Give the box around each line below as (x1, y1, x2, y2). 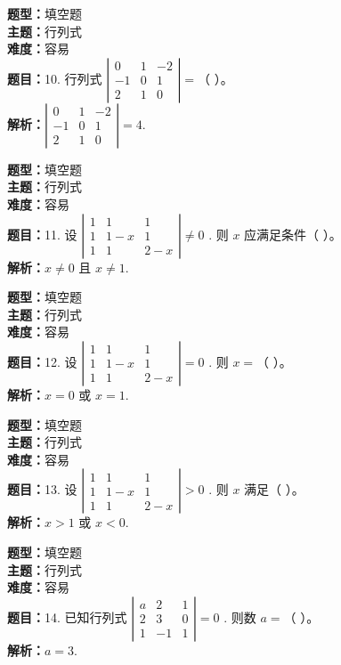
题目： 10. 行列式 (7, 69, 102, 87)
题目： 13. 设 (7, 480, 77, 499)
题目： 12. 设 (7, 352, 77, 370)
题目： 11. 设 (7, 224, 77, 243)
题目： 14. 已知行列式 (7, 607, 127, 626)
